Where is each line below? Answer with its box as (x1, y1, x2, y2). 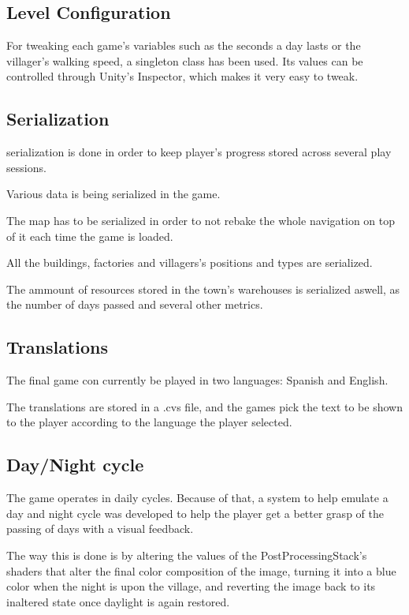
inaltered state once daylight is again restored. (6, 593, 230, 609)
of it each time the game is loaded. (6, 227, 173, 244)
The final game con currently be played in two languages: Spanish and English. (6, 372, 389, 388)
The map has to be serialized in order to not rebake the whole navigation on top (6, 212, 396, 228)
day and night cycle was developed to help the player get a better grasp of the (6, 504, 384, 521)
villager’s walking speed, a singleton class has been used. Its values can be (6, 52, 363, 69)
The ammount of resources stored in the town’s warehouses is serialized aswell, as (6, 280, 400, 297)
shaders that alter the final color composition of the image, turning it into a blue (6, 562, 396, 579)
